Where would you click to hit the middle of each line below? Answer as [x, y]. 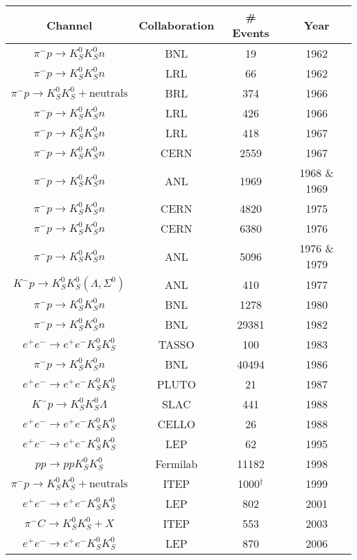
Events [251, 33]
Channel [69, 25]
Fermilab [176, 464]
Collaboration [176, 25]
